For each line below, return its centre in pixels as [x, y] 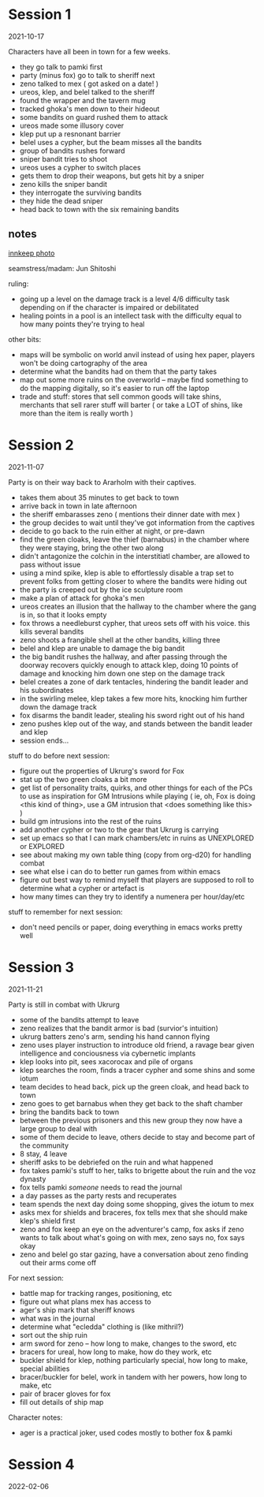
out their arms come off [58, 1262]
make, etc [36, 1385]
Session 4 [41, 1464]
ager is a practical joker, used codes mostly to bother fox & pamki [126, 1432]
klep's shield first [47, 1220]
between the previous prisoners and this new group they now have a [131, 1120]
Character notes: [35, 1417]
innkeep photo [32, 253]
